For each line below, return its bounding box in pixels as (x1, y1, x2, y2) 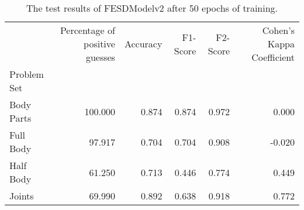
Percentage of (60, 23, 115, 37)
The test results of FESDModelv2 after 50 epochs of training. (26, 1, 278, 15)
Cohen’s (262, 23, 295, 37)
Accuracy (124, 37, 163, 50)
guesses (85, 50, 115, 64)
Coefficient (251, 50, 295, 64)
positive (84, 37, 115, 50)
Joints (9, 189, 34, 202)
